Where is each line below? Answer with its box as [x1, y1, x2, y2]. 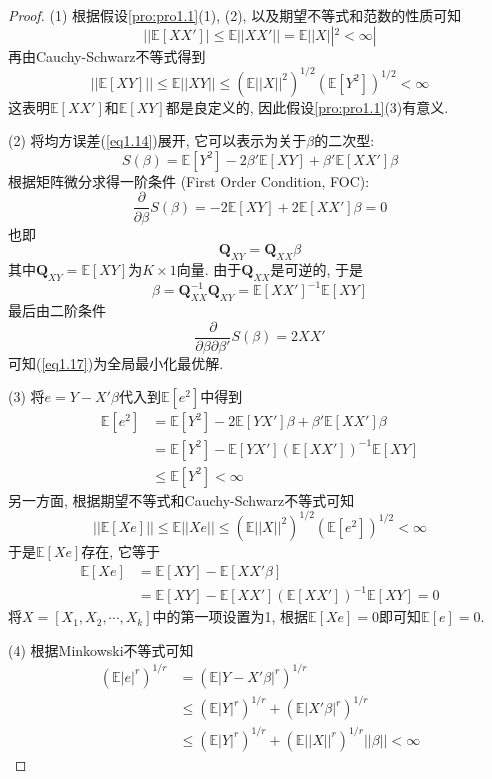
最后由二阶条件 [8, 300, 106, 321]
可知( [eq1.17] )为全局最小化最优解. [8, 352, 224, 373]
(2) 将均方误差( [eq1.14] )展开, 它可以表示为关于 [8, 130, 307, 151]
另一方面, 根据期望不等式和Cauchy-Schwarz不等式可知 [8, 489, 355, 510]
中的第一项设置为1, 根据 [152, 606, 309, 627]
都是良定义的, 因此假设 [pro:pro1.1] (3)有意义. [165, 96, 449, 117]
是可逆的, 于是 [270, 258, 364, 279]
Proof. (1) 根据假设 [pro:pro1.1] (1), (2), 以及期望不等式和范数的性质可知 [8, 5, 462, 25]
